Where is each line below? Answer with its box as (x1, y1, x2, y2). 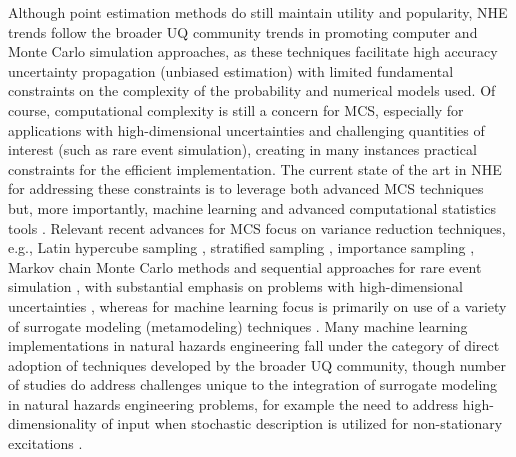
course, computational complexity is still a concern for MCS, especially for (8, 99, 464, 120)
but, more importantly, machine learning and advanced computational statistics (8, 197, 497, 218)
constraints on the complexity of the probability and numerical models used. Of (8, 80, 496, 101)
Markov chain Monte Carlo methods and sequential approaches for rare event (8, 256, 482, 277)
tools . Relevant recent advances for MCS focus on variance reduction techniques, (8, 217, 506, 238)
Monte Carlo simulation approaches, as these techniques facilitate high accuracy (8, 41, 498, 62)
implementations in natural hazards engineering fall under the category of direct (8, 335, 500, 356)
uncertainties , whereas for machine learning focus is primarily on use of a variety (8, 295, 507, 316)
